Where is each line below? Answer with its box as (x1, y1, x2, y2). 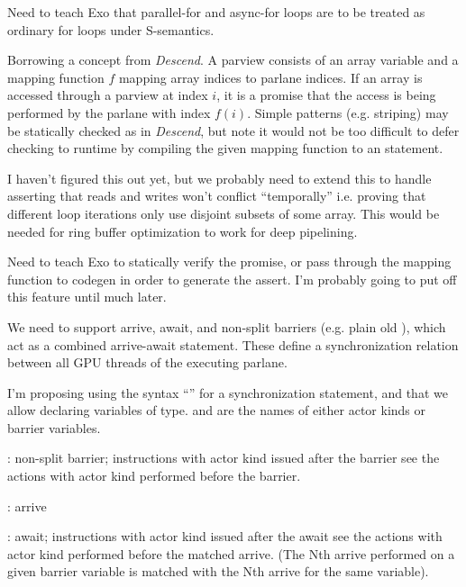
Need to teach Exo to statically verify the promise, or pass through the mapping (7, 252, 452, 271)
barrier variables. (7, 418, 101, 437)
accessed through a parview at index (7, 86, 208, 104)
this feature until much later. (7, 287, 167, 306)
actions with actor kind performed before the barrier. (7, 466, 301, 485)
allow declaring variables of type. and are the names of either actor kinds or (7, 401, 426, 420)
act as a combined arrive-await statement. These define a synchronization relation (7, 335, 459, 354)
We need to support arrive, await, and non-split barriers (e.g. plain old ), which (7, 317, 446, 336)
